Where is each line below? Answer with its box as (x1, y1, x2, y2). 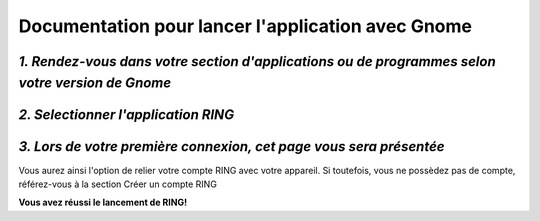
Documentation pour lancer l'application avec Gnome (18, 15, 473, 37)
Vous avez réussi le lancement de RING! (18, 196, 188, 209)
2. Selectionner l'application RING (18, 106, 235, 123)
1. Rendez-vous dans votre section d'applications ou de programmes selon (18, 53, 496, 70)
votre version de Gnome (18, 74, 172, 91)
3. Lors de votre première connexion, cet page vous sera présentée (18, 138, 445, 155)
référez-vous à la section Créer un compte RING (18, 178, 217, 190)
